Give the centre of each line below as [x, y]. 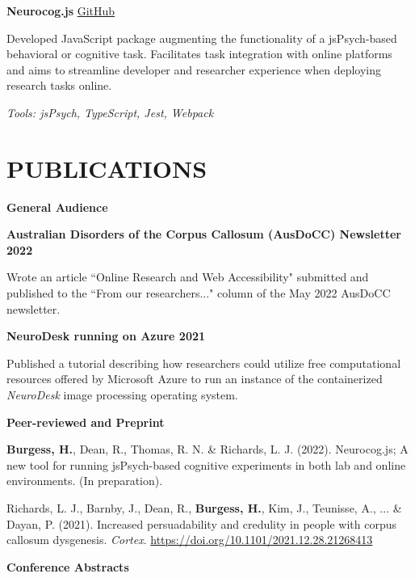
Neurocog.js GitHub [61, 11]
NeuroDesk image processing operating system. [122, 395]
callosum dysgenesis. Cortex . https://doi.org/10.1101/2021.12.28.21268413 [190, 540]
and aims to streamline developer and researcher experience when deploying [194, 69]
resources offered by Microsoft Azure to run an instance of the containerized [195, 379]
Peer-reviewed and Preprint [86, 422]
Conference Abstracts [68, 566]
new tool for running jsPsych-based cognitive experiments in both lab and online [206, 464]
